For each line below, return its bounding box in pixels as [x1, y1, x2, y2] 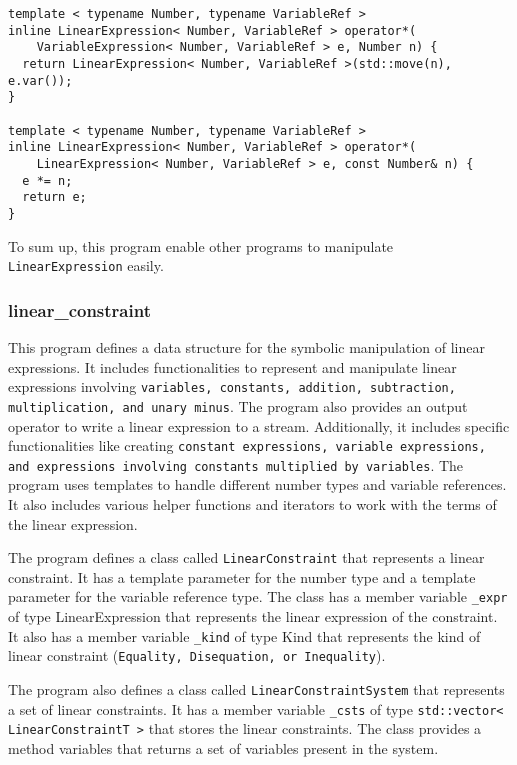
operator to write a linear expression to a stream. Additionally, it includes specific [8, 415, 510, 436]
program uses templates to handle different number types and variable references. [8, 474, 507, 495]
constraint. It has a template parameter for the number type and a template [8, 566, 476, 587]
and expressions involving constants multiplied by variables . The [8, 454, 464, 475]
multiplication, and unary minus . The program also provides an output [8, 395, 468, 416]
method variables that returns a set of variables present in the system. [8, 737, 439, 758]
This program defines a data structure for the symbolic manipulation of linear [8, 337, 485, 357]
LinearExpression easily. [8, 255, 164, 276]
